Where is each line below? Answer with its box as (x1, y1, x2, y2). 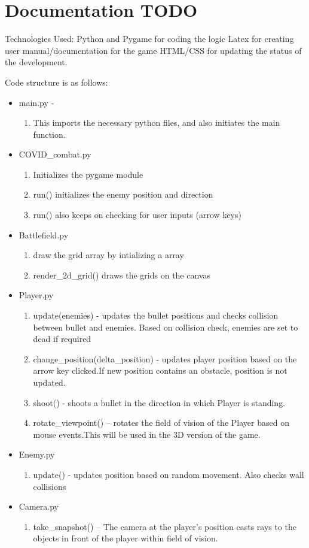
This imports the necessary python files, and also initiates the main (33, 116, 280, 129)
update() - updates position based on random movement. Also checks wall (33, 468, 304, 480)
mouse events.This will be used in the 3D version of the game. (33, 428, 261, 440)
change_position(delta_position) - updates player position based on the (33, 352, 297, 365)
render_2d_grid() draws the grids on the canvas (33, 268, 210, 281)
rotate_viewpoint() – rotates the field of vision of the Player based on (33, 416, 289, 429)
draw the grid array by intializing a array (33, 249, 184, 261)
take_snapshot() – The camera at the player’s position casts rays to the (33, 520, 297, 532)
